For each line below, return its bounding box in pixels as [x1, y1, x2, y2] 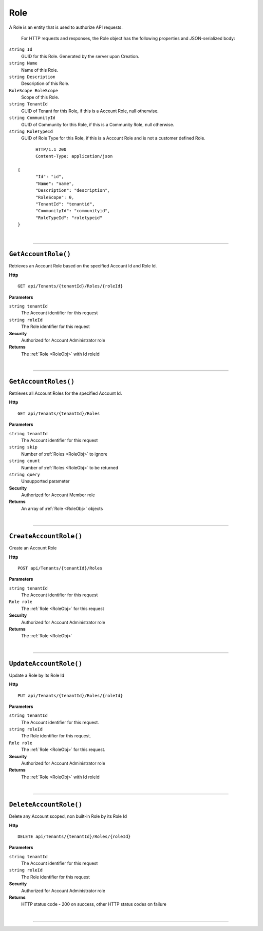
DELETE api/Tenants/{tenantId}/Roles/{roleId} [18, 833, 131, 839]
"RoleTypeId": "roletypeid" [36, 215, 103, 221]
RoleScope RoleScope [9, 88, 58, 93]
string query [9, 471, 40, 477]
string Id [9, 47, 33, 52]
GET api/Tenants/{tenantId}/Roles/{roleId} [18, 283, 123, 289]
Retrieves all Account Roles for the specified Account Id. [9, 390, 122, 396]
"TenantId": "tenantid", [36, 201, 95, 207]
